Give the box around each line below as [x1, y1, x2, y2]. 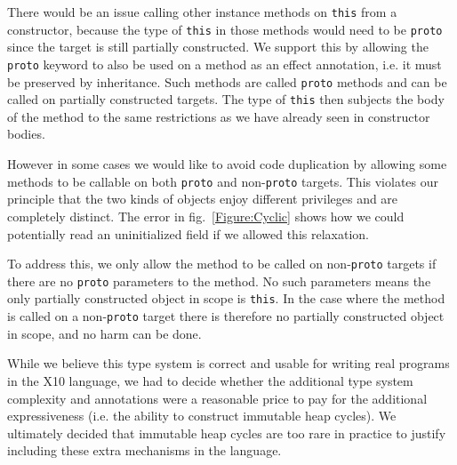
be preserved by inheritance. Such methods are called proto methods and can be [7, 72, 447, 91]
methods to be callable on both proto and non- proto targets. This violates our [7, 172, 438, 190]
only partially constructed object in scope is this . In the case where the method [7, 289, 445, 308]
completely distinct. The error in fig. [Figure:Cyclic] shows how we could [7, 206, 405, 225]
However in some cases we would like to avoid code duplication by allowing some [7, 155, 447, 173]
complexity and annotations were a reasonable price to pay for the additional [7, 389, 428, 407]
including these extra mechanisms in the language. [7, 441, 282, 460]
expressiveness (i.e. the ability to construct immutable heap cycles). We [7, 406, 397, 425]
